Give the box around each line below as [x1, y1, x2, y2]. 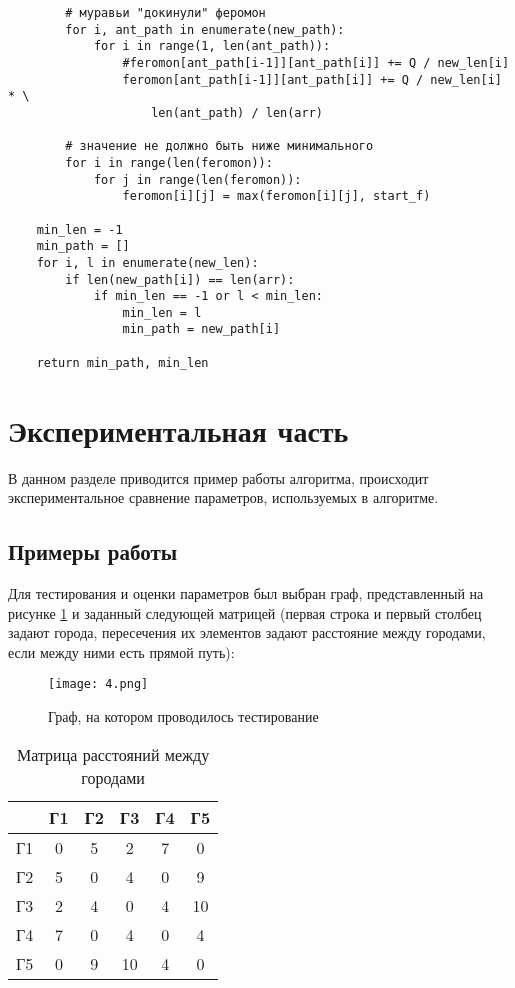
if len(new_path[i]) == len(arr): [65, 272, 295, 287]
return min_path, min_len [36, 355, 209, 370]
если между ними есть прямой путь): [8, 641, 235, 662]
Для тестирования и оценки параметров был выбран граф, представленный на [8, 582, 484, 603]
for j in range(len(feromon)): [93, 172, 302, 187]
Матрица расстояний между [16, 742, 210, 766]
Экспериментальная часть [8, 409, 349, 450]
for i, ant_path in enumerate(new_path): [65, 22, 345, 37]
